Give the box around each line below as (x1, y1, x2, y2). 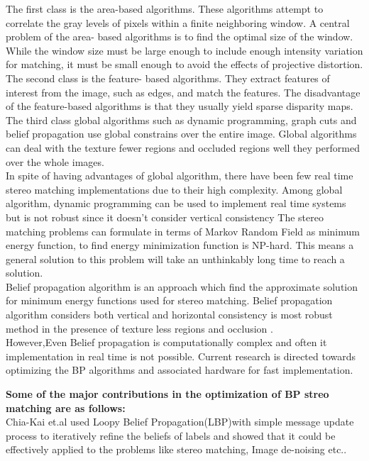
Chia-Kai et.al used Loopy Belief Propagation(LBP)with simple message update (6, 414, 354, 429)
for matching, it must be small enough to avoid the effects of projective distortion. (6, 57, 363, 72)
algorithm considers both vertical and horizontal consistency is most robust (6, 307, 333, 322)
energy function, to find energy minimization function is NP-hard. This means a (6, 238, 354, 252)
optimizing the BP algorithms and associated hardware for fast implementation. (6, 362, 353, 377)
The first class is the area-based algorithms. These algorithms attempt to (6, 1, 324, 16)
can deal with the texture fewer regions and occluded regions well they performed (6, 140, 360, 155)
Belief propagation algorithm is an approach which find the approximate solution (6, 279, 358, 294)
